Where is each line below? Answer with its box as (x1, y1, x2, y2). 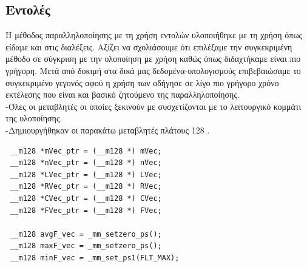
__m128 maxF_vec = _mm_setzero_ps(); (10, 242, 162, 251)
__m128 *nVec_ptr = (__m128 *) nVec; (10, 158, 162, 167)
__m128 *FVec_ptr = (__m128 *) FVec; (10, 206, 162, 215)
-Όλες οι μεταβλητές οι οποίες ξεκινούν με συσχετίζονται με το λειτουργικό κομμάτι (5, 100, 302, 112)
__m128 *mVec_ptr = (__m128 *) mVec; (10, 146, 162, 155)
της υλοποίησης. (5, 112, 62, 124)
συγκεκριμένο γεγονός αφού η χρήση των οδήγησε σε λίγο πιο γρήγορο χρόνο (5, 76, 279, 89)
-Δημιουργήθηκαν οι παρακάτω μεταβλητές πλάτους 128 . (5, 123, 210, 136)
